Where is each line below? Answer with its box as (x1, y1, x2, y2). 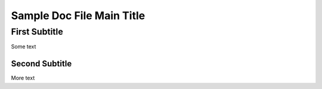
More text (11, 75, 35, 82)
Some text (11, 43, 36, 50)
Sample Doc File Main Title (11, 9, 145, 22)
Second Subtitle (11, 59, 72, 69)
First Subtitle (11, 26, 64, 37)
